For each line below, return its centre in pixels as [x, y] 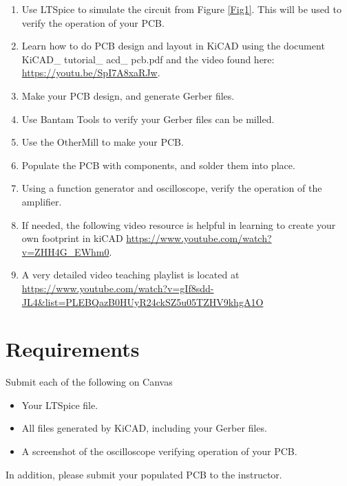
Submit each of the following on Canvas [89, 382]
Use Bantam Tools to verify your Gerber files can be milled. [148, 119]
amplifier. [42, 201]
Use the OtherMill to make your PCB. [103, 142]
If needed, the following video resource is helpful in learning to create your [179, 224]
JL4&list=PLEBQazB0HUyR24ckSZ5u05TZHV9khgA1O [143, 301]
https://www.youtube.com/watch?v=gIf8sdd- [118, 288]
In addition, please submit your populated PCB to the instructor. [144, 474]
